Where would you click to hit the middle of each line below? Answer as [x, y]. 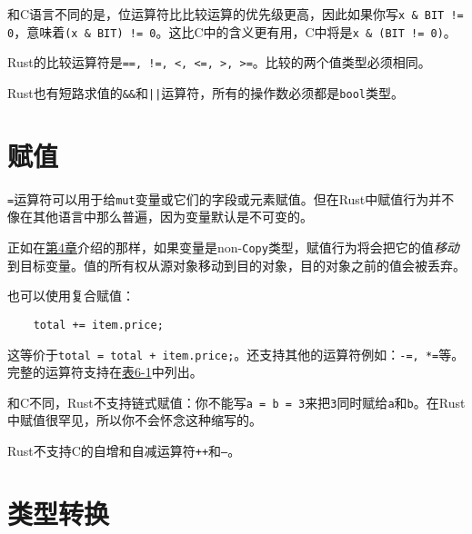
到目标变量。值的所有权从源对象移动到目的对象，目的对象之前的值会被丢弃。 [236, 265]
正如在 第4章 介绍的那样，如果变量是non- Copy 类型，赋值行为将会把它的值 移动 [233, 247]
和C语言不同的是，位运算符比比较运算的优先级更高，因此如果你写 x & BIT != [236, 14]
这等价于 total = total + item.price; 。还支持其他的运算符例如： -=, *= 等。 [236, 354]
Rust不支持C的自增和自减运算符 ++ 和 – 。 [124, 450]
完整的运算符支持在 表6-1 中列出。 [105, 372]
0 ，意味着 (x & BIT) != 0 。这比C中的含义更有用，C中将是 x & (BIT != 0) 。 [232, 31]
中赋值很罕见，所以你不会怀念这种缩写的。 [135, 420]
